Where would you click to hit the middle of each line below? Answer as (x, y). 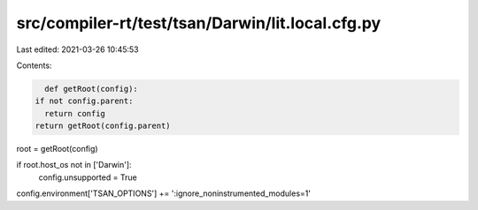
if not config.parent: (84, 101)
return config (75, 113)
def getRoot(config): (92, 89)
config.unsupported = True (88, 177)
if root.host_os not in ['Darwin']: (74, 165)
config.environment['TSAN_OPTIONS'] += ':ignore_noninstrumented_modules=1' (164, 193)
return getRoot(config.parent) (103, 126)
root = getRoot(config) (57, 149)
